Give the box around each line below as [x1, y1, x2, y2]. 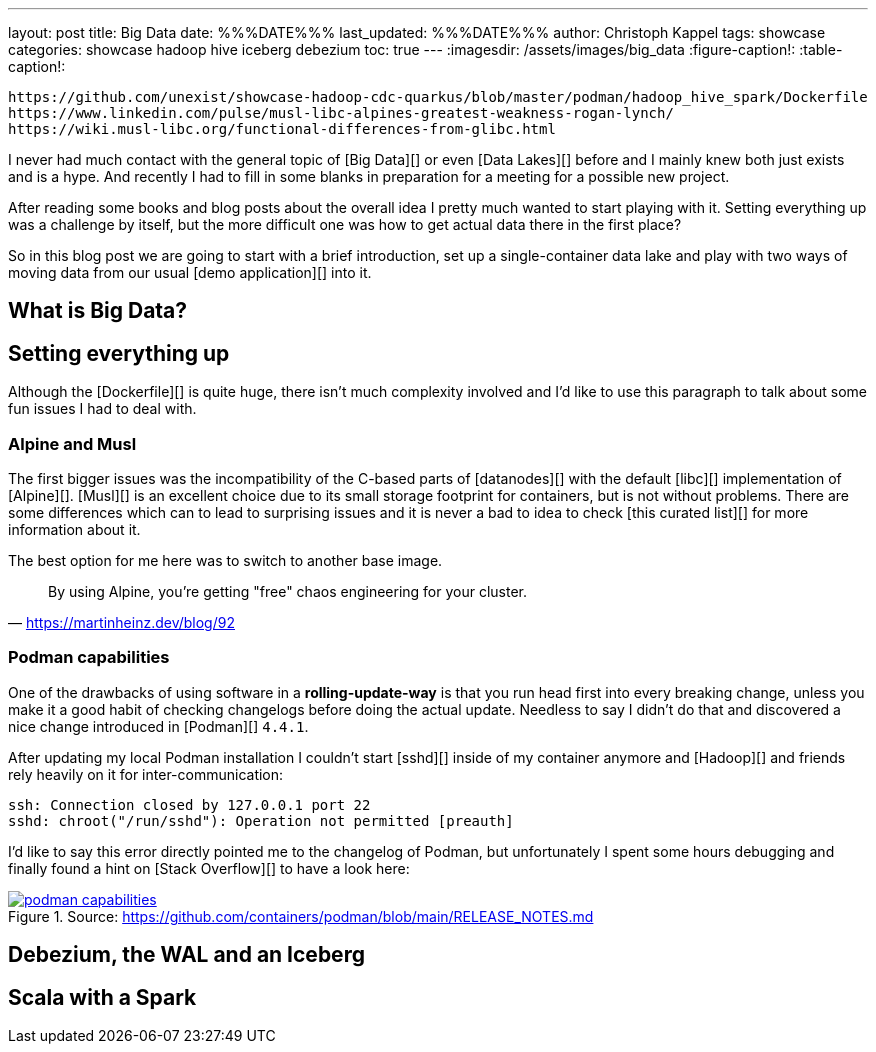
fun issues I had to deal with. [8, 400, 197, 418]
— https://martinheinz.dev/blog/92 [8, 614, 235, 632]
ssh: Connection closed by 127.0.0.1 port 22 [8, 796, 371, 813]
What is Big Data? [8, 298, 188, 324]
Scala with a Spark [8, 984, 197, 1010]
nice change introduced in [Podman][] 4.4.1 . [8, 717, 309, 735]
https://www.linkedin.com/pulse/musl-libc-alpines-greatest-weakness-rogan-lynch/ [8, 105, 674, 121]
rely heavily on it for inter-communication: [8, 765, 284, 783]
